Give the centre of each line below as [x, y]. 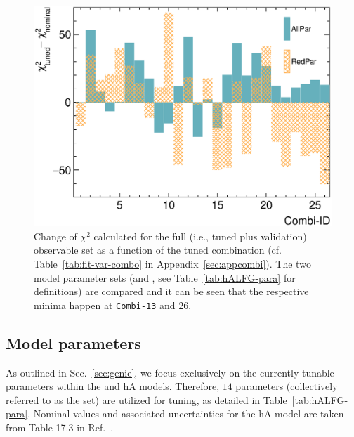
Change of [55, 236]
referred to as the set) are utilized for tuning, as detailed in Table [146, 399]
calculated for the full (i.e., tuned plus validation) [200, 236]
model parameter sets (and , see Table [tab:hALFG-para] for [165, 277]
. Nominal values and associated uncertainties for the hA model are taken [186, 413]
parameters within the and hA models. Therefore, [113, 386]
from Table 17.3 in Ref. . [60, 428]
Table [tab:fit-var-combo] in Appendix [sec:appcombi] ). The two [172, 264]
